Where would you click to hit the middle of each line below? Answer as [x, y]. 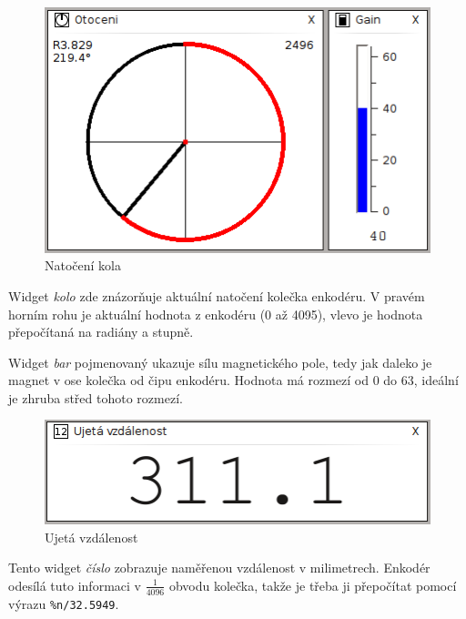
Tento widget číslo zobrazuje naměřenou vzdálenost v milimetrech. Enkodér [219, 568]
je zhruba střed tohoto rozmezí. [96, 397]
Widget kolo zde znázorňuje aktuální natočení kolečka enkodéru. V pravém [217, 295]
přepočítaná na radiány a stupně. [101, 332]
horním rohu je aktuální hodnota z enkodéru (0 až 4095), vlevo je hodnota [216, 314]
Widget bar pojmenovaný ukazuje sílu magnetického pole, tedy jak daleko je [220, 362]
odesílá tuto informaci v [75, 585]
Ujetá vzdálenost [91, 537]
